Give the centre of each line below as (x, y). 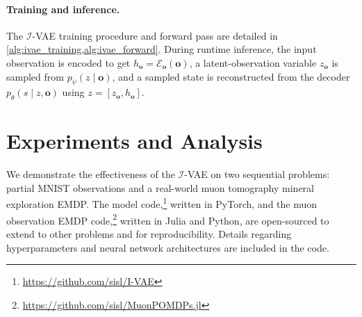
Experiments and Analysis (134, 141)
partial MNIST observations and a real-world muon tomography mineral (160, 187)
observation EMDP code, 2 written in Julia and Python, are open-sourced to (168, 219)
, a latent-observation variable (253, 62)
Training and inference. (63, 9)
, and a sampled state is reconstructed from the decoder (231, 76)
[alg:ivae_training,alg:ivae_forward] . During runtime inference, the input (162, 49)
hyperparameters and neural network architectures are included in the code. (168, 247)
